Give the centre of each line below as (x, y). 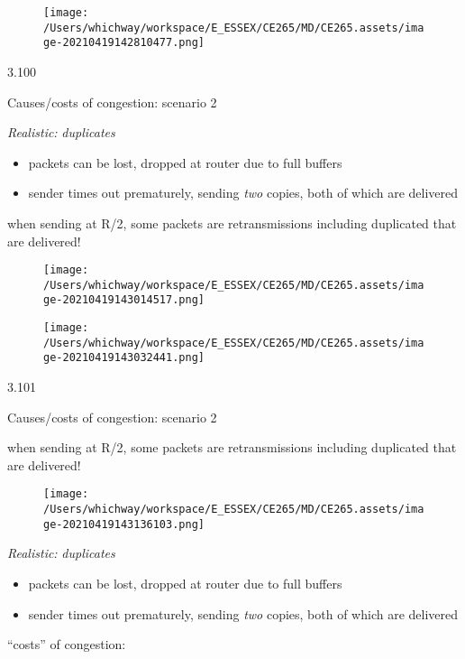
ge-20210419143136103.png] (124, 524)
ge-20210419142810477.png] (124, 43)
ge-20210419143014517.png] (124, 300)
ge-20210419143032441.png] (124, 358)
